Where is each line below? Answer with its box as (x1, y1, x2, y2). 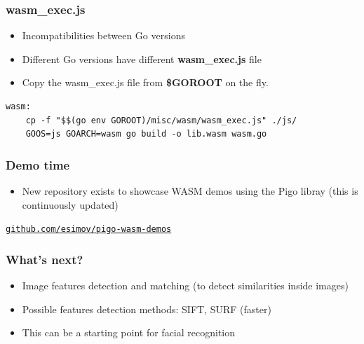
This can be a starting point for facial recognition (22, 325, 236, 340)
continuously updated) (22, 197, 119, 212)
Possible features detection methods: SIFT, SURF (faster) (22, 301, 271, 316)
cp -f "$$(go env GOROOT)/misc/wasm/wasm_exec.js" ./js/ (25, 115, 297, 125)
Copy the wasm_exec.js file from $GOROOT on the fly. (22, 75, 269, 90)
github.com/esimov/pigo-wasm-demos (6, 224, 172, 235)
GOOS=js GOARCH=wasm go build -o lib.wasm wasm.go (25, 129, 267, 139)
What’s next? (6, 250, 83, 268)
